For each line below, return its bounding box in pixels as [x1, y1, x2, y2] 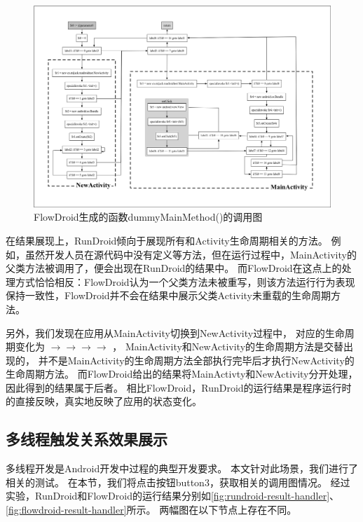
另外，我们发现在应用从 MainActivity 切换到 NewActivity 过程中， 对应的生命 [6, 325, 345, 340]
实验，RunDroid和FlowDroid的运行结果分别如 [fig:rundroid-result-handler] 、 [6, 488, 340, 503]
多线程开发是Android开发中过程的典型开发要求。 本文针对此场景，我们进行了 [6, 461, 358, 476]
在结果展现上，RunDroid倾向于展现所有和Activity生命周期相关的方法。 [6, 233, 328, 247]
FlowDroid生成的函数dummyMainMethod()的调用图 [34, 210, 263, 224]
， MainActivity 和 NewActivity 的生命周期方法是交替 [112, 339, 344, 354]
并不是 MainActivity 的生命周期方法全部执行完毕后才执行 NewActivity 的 [38, 352, 355, 367]
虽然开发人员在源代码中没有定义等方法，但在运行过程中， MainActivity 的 [25, 247, 357, 261]
